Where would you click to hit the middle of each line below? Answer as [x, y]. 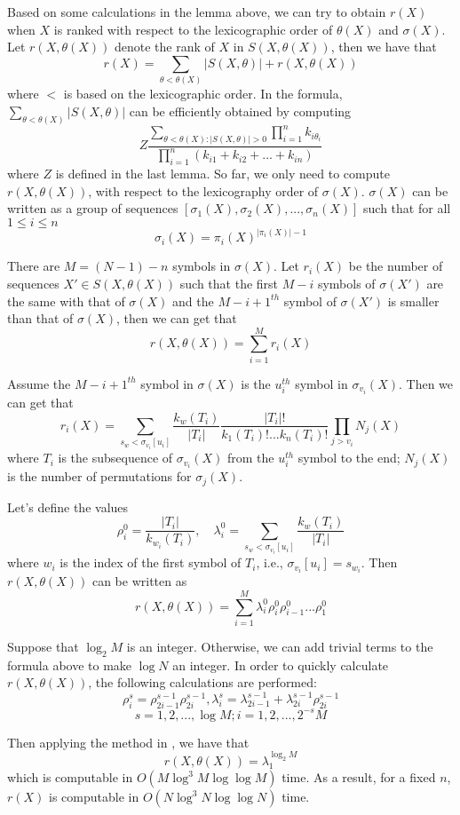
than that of [40, 318]
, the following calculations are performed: [202, 682]
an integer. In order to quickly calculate [281, 665]
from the [250, 458]
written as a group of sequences [93, 208]
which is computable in [70, 777]
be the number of [396, 266]
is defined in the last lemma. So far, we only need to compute [222, 174]
